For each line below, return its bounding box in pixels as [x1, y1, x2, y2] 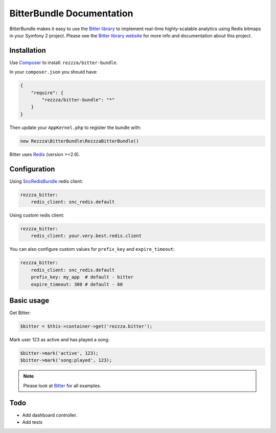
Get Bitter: [9, 310, 31, 316]
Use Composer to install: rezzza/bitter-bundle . [9, 59, 118, 66]
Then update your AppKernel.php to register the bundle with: [9, 124, 142, 131]
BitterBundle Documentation [9, 8, 133, 19]
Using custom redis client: [9, 212, 65, 218]
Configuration [9, 164, 55, 174]
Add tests [22, 419, 43, 425]
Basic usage [9, 296, 50, 305]
